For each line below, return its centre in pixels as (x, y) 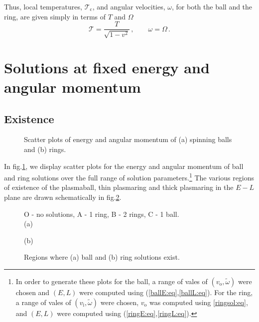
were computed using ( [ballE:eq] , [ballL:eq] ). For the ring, (166, 292)
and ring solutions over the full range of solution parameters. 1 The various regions (129, 177)
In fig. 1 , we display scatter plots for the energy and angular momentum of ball (124, 166)
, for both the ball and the (212, 6)
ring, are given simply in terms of (55, 16)
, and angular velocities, (129, 6)
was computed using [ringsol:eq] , (198, 302)
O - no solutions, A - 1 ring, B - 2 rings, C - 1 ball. (102, 214)
